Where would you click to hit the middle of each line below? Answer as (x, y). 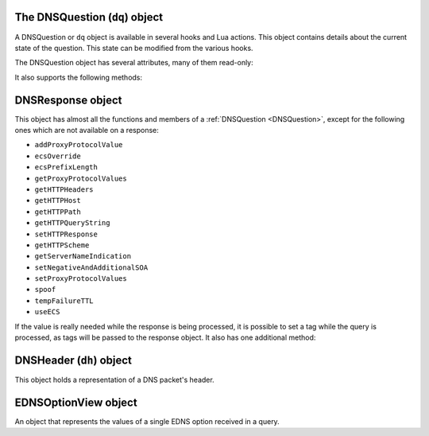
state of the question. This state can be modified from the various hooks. (134, 48)
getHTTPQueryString (72, 223)
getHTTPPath (58, 212)
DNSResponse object (68, 100)
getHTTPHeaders (64, 189)
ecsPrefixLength (66, 167)
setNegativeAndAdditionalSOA (91, 267)
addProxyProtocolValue (79, 145)
